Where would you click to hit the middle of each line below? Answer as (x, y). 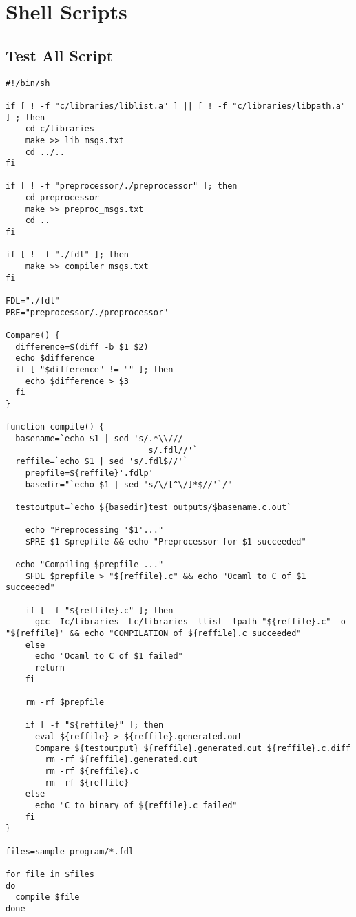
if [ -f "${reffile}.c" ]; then (99, 610)
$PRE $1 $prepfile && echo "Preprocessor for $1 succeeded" (166, 541)
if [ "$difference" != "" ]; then (94, 369)
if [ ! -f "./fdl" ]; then (67, 255)
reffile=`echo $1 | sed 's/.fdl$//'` (102, 462)
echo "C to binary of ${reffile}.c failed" (136, 805)
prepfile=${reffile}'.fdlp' (89, 473)
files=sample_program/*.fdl (70, 851)
